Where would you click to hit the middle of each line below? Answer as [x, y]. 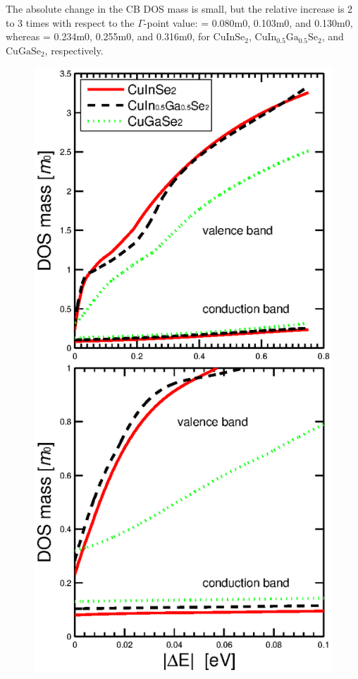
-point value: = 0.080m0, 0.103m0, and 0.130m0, [248, 22]
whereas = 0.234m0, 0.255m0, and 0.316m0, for [108, 36]
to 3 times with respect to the [70, 22]
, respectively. [74, 50]
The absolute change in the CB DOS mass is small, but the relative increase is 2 [179, 8]
